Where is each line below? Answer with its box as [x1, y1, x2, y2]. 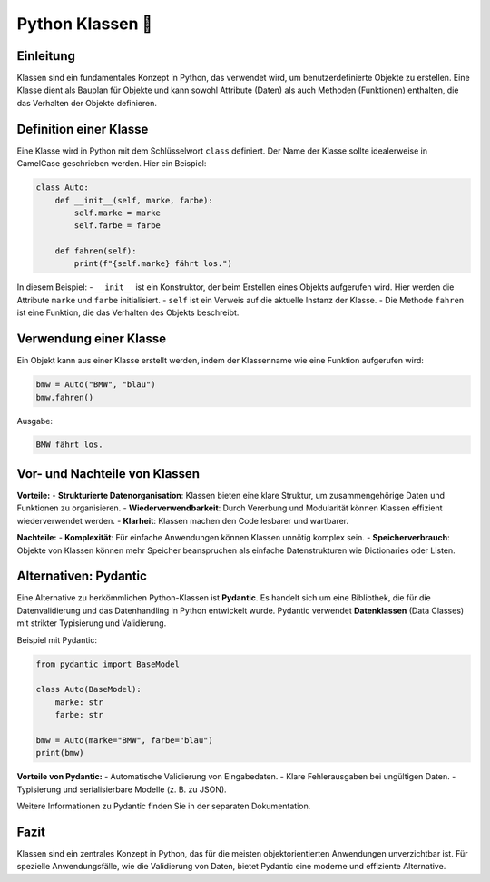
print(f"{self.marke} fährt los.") [73, 259, 233, 269]
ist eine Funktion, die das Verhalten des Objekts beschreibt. [16, 307, 240, 318]
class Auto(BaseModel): [35, 684, 142, 695]
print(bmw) [35, 748, 84, 758]
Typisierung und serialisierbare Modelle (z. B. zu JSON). [16, 784, 227, 795]
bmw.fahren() [35, 391, 94, 402]
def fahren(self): [54, 246, 137, 256]
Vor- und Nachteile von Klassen [16, 466, 200, 481]
